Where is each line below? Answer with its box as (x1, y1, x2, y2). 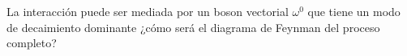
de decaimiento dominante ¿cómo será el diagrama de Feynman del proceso (6, 18, 380, 35)
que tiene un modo (307, 3, 401, 19)
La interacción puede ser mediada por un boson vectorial (6, 3, 289, 19)
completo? (6, 34, 57, 51)
